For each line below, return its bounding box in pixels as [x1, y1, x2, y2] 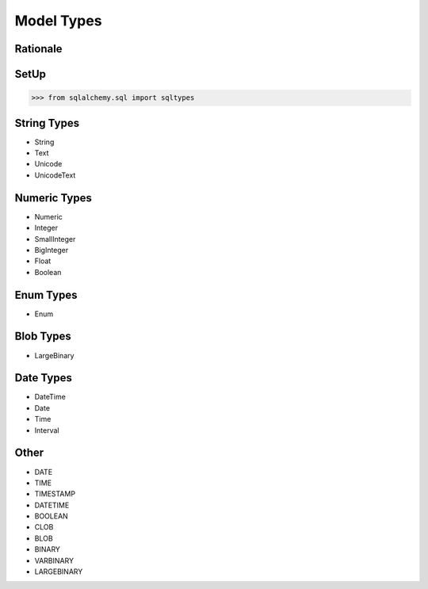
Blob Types [14, 330, 71, 343]
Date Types [14, 371, 73, 384]
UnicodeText [34, 170, 76, 180]
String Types [14, 116, 79, 130]
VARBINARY [34, 556, 75, 565]
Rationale [14, 42, 63, 55]
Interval [34, 425, 59, 435]
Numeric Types [14, 191, 93, 205]
